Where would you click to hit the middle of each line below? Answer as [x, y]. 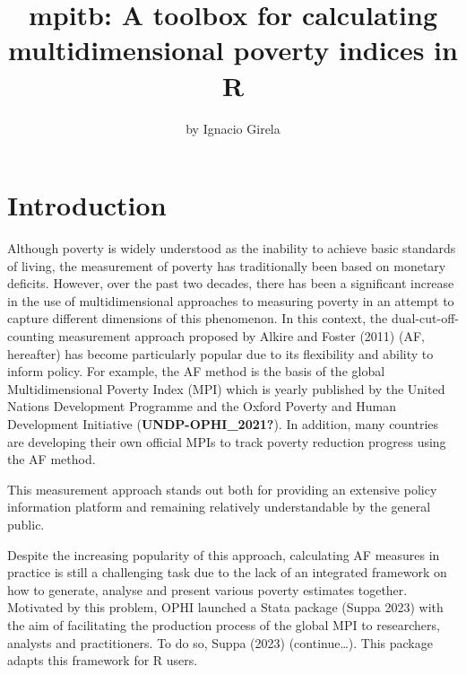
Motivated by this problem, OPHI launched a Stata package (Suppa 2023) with [225, 607]
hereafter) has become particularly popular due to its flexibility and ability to [220, 353]
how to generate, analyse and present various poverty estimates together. [207, 589]
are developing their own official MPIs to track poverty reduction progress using [227, 441]
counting [31, 336]
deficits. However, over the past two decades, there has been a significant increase [231, 283]
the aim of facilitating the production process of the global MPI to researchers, [224, 624]
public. [26, 524]
